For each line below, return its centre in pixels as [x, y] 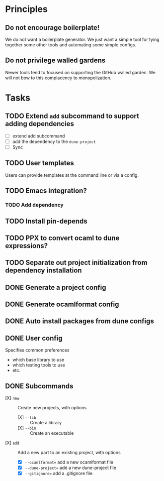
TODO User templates [40, 163]
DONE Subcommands [39, 386]
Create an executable [52, 433]
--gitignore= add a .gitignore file [59, 474]
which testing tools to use [39, 365]
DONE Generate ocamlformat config [62, 304]
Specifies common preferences [37, 350]
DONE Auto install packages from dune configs [80, 321]
